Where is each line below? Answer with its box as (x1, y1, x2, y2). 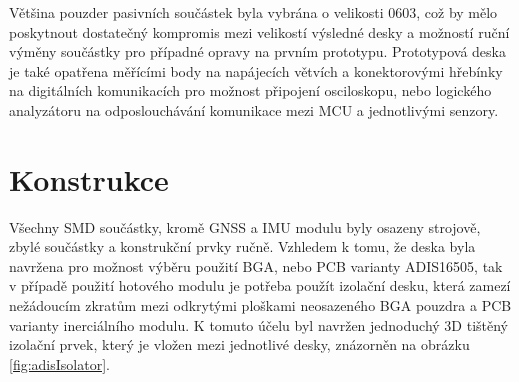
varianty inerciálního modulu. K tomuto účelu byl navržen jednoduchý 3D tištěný (9, 314, 508, 335)
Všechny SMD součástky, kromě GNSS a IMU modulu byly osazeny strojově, (9, 216, 481, 237)
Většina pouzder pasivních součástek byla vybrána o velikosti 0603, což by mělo (9, 2, 498, 22)
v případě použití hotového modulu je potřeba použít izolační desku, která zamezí (9, 275, 511, 296)
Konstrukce (9, 158, 169, 199)
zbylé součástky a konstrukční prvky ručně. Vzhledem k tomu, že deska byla (9, 236, 476, 257)
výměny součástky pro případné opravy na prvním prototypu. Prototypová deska (9, 41, 506, 62)
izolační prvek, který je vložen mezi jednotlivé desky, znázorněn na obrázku (9, 334, 470, 355)
